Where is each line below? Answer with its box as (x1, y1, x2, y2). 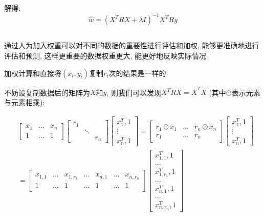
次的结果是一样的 (108, 67, 166, 78)
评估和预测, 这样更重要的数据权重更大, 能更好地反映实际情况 (4, 50, 207, 61)
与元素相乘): (4, 96, 45, 107)
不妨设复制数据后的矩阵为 (4, 87, 90, 97)
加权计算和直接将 (4, 67, 61, 78)
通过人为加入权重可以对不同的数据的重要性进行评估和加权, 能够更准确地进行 (4, 40, 259, 51)
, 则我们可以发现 (106, 87, 162, 97)
